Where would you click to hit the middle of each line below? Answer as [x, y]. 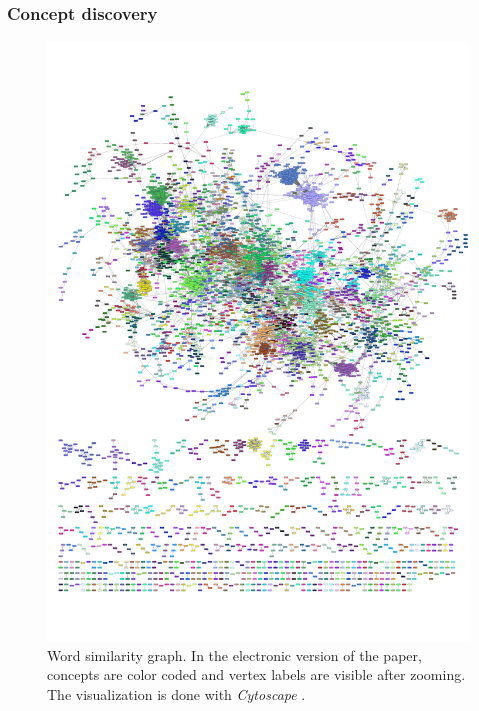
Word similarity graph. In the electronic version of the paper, [234, 654]
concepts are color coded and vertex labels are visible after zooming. [256, 674]
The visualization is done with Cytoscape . [176, 693]
